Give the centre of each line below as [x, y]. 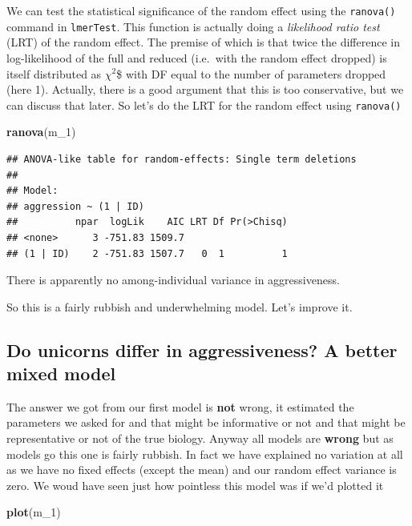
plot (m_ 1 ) [34, 512]
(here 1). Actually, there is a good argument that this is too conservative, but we [205, 89]
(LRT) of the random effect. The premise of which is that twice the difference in [203, 42]
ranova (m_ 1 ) [41, 132]
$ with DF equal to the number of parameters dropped [251, 73]
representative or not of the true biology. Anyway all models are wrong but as [200, 438]
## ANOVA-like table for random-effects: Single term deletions [182, 159]
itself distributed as [54, 73]
